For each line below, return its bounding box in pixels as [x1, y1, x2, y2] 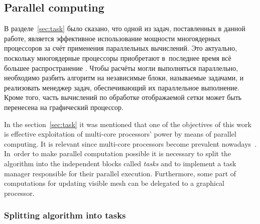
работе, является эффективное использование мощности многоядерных [4, 33, 221, 43]
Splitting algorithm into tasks [4, 209, 126, 221]
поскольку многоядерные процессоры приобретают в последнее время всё [4, 52, 231, 63]
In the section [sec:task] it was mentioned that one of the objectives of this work [4, 119, 251, 129]
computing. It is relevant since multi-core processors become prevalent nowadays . [4, 138, 257, 149]
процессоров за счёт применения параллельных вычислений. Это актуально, [4, 43, 237, 53]
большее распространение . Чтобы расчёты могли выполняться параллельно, [4, 62, 238, 73]
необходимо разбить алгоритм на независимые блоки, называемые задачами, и [4, 72, 244, 83]
